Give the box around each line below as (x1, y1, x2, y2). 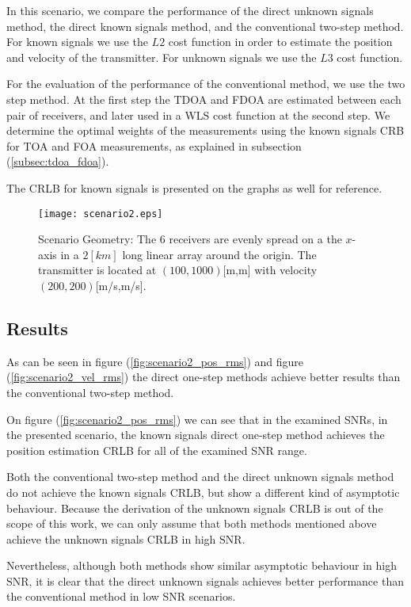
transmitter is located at (38, 262, 157, 278)
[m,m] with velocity (223, 262, 318, 278)
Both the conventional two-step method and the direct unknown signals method (6, 468, 394, 485)
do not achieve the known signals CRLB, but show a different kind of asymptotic (6, 483, 400, 500)
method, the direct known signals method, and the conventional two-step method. (6, 17, 404, 34)
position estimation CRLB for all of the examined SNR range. (6, 441, 307, 458)
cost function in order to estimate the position (168, 33, 393, 50)
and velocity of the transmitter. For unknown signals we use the (6, 48, 317, 65)
